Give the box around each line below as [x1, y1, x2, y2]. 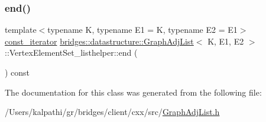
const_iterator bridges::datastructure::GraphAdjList [5, 35, 194, 47]
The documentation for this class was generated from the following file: [5, 86, 262, 98]
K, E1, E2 [207, 35, 244, 47]
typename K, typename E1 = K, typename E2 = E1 [47, 23, 238, 36]
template [5, 23, 37, 36]
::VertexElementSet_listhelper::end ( [5, 46, 138, 59]
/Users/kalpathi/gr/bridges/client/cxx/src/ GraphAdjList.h [5, 106, 220, 118]
